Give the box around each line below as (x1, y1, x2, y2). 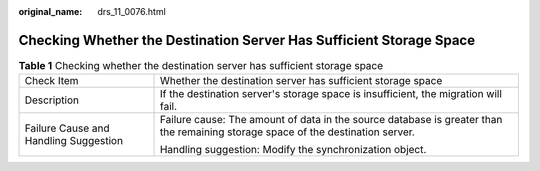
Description (24, 93, 80, 107)
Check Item (24, 74, 79, 88)
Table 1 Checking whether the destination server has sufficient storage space (18, 59, 384, 73)
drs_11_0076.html (97, 6, 167, 17)
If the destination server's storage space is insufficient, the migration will (159, 87, 502, 101)
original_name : (18, 6, 83, 17)
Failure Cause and (24, 121, 110, 135)
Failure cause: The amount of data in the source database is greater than (159, 113, 503, 127)
